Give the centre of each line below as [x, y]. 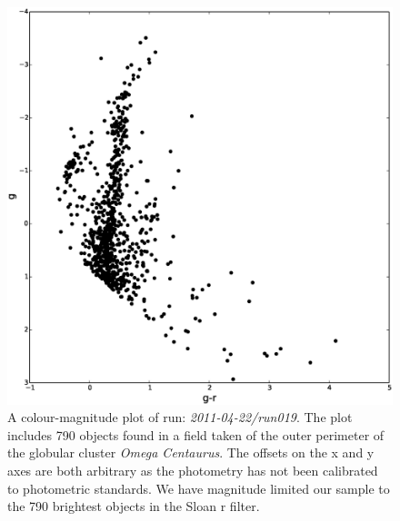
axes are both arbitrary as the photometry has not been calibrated [193, 471]
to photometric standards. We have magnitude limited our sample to [199, 488]
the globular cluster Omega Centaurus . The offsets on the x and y [191, 452]
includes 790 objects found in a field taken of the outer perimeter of [196, 434]
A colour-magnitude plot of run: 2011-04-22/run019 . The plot [180, 417]
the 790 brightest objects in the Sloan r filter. [134, 506]
